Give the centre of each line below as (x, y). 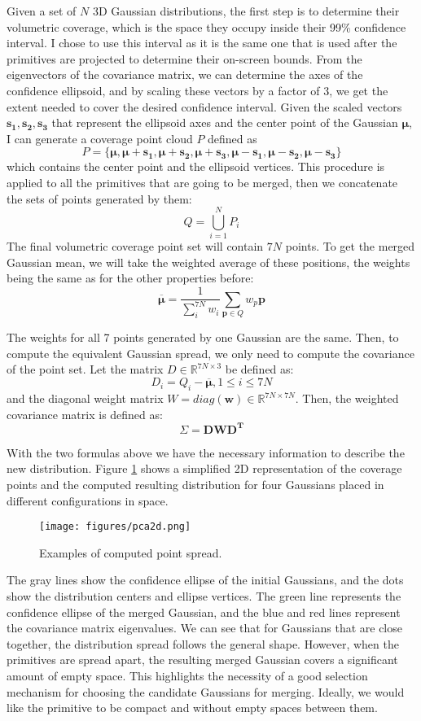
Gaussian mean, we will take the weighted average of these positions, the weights (208, 262)
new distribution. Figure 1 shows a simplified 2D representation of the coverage (204, 468)
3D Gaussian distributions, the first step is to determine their (246, 11)
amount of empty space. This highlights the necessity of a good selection (187, 675)
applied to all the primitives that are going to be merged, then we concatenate (202, 182)
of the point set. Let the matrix (85, 369)
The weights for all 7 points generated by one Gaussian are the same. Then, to (203, 337)
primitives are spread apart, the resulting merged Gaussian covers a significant (202, 660)
